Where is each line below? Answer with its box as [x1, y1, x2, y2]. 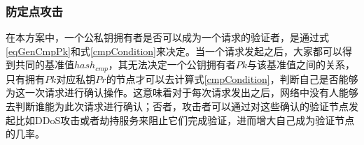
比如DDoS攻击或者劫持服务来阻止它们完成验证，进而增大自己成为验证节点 [15, 112, 355, 127]
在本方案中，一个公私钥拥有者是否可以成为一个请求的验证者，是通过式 [6, 30, 329, 45]
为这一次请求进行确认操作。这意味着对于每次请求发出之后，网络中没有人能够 [6, 85, 358, 100]
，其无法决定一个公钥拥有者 [108, 57, 236, 72]
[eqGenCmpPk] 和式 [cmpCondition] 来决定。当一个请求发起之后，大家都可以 [6, 43, 343, 58]
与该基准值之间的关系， [247, 57, 356, 72]
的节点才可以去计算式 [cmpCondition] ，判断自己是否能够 [106, 71, 358, 86]
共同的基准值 [15, 57, 74, 72]
